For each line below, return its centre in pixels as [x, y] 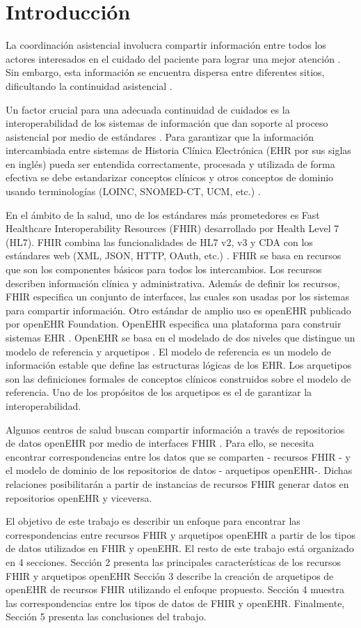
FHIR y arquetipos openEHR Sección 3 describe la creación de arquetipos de [170, 575]
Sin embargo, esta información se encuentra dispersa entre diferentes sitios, [165, 72]
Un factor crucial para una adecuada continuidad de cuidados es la [148, 109]
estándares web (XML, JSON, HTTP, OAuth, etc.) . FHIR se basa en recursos [174, 255]
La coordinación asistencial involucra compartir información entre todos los [166, 45]
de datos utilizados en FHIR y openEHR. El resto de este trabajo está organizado [180, 548]
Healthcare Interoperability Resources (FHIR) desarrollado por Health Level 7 [173, 228]
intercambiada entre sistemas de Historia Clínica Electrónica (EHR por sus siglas [178, 150]
